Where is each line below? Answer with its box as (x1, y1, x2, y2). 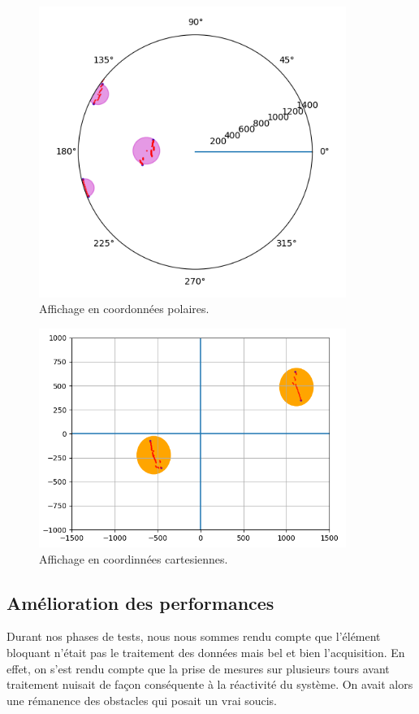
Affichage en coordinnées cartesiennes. (39, 550, 228, 567)
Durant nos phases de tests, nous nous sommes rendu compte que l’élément (6, 628, 381, 645)
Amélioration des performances (6, 590, 274, 615)
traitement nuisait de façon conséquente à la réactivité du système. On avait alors (6, 676, 413, 693)
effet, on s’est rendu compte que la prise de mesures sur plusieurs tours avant (6, 660, 390, 677)
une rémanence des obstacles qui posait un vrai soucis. (6, 691, 278, 708)
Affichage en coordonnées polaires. (39, 300, 209, 317)
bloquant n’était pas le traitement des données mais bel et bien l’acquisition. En (6, 644, 405, 661)
